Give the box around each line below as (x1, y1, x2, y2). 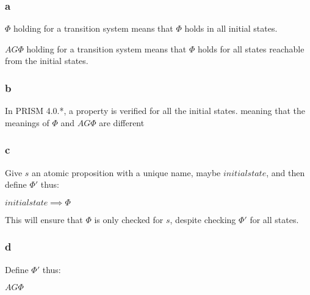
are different (99, 116, 145, 129)
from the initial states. (5, 54, 88, 67)
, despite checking (170, 213, 236, 226)
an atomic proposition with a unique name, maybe (32, 166, 221, 179)
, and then (266, 166, 305, 179)
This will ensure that (5, 213, 83, 226)
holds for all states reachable (197, 42, 305, 55)
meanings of (5, 116, 49, 129)
